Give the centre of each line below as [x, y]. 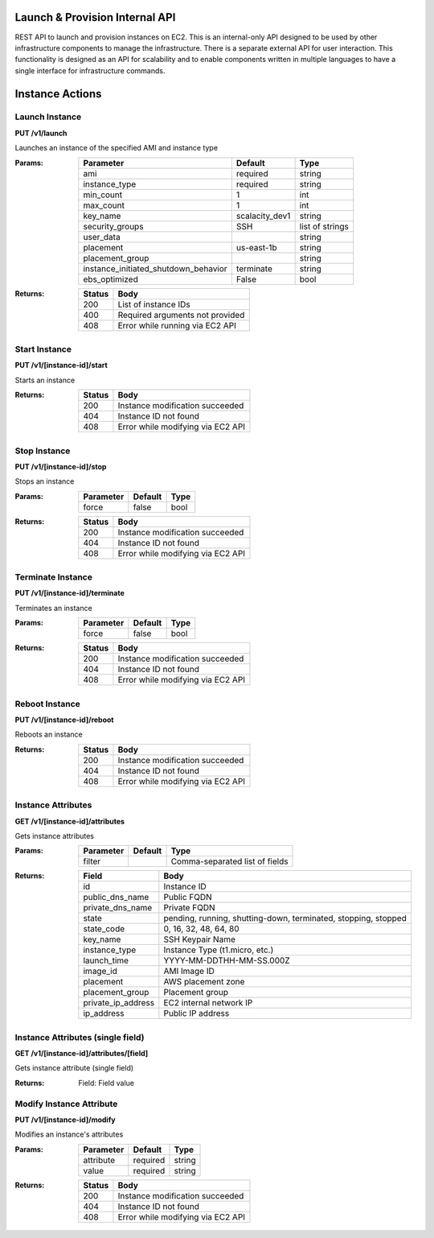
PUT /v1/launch [41, 133]
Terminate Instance [53, 577]
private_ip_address [119, 1003]
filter [92, 861]
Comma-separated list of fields [229, 861]
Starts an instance [45, 380]
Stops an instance [45, 481]
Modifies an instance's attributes [69, 1134]
